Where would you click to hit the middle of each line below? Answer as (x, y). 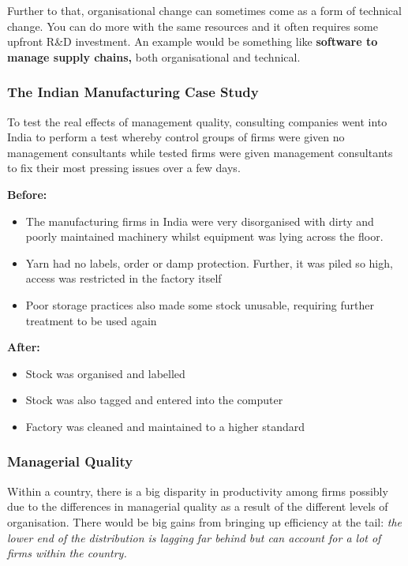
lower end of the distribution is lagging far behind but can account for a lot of (194, 537)
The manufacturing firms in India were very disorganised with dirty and (200, 221)
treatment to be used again (91, 320)
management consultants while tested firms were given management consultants (200, 152)
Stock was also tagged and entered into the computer (154, 400)
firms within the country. (67, 553)
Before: (27, 194)
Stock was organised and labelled (105, 373)
